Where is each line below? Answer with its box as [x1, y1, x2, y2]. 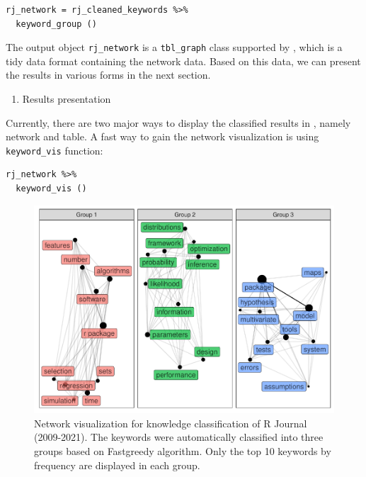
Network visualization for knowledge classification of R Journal [34, 415, 307, 430]
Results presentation [22, 91, 111, 106]
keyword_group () [16, 18, 97, 29]
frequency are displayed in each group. [34, 457, 200, 472]
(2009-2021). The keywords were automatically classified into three [34, 430, 324, 444]
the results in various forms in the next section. [6, 67, 211, 82]
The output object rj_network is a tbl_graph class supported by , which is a [6, 40, 343, 55]
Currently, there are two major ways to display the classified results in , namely [6, 115, 351, 130]
